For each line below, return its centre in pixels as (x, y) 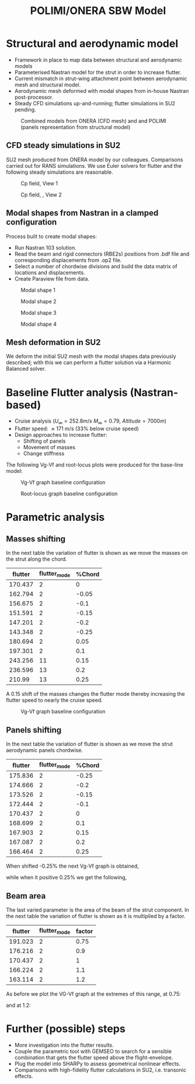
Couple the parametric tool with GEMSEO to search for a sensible (93, 1051)
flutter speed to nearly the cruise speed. (55, 700)
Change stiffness (44, 454)
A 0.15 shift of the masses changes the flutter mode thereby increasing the (95, 694)
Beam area (26, 896)
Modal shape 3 (39, 313)
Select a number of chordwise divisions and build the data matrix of (96, 266)
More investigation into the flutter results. (64, 1045)
